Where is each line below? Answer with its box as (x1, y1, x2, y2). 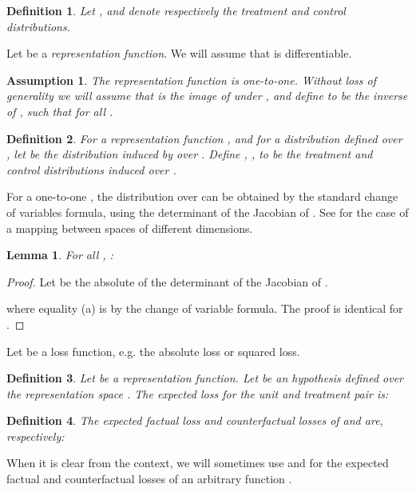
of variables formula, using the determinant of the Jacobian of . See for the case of (6, 203, 409, 220)
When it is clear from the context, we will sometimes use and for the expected (6, 454, 389, 471)
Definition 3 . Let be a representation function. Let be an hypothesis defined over (6, 370, 404, 386)
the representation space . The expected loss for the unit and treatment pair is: (6, 385, 389, 402)
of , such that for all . (6, 102, 113, 119)
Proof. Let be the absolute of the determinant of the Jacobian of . (6, 273, 328, 290)
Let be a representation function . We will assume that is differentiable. (6, 45, 352, 62)
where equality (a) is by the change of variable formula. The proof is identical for (6, 300, 403, 317)
